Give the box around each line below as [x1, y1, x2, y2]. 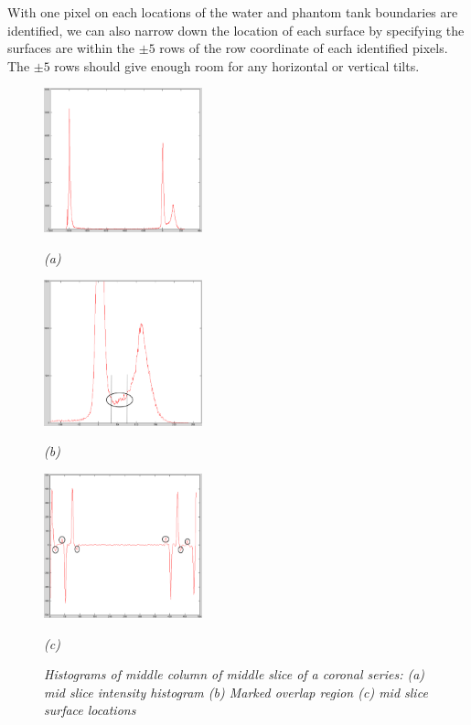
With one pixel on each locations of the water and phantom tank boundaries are [7, 3, 458, 21]
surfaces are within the [7, 38, 135, 58]
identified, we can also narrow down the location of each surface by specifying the [7, 20, 465, 39]
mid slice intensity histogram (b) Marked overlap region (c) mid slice [44, 682, 428, 701]
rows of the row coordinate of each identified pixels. [159, 38, 448, 58]
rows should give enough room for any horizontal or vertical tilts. [54, 56, 420, 75]
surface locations [44, 700, 136, 720]
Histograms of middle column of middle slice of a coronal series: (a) [44, 665, 425, 684]
